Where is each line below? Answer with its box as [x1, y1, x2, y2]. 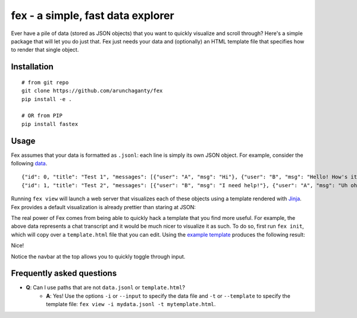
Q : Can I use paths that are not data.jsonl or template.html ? [26, 284, 186, 291]
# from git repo [21, 79, 69, 86]
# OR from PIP [21, 112, 62, 119]
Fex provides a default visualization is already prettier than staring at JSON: [11, 203, 196, 210]
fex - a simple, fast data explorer [11, 9, 175, 22]
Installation [11, 62, 54, 72]
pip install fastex [21, 121, 79, 127]
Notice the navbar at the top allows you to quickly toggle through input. [11, 253, 186, 260]
